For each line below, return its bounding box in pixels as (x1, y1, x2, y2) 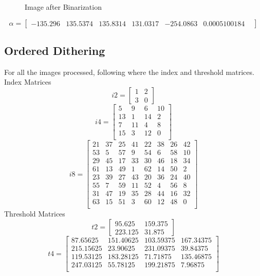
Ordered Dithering (4, 42, 105, 58)
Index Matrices (4, 76, 51, 87)
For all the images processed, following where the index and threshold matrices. (4, 66, 254, 77)
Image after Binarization (25, 2, 102, 12)
